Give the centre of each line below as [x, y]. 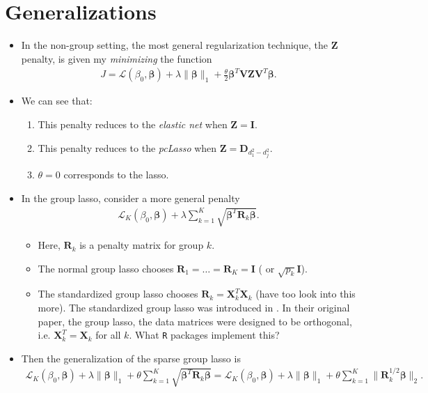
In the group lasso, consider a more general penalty [130, 198]
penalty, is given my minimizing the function [117, 58]
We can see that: [57, 101]
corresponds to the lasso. [116, 175]
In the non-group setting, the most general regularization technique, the [174, 45]
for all [108, 335]
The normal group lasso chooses [106, 268]
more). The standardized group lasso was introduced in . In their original [194, 307]
